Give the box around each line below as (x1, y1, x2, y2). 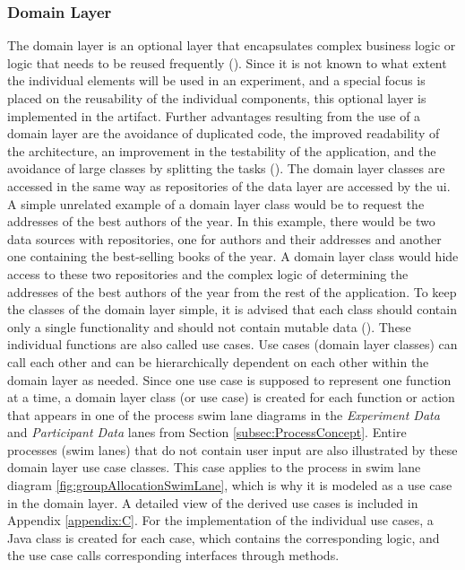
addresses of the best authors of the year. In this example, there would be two (7, 212, 435, 231)
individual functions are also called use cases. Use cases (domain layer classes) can (7, 335, 458, 354)
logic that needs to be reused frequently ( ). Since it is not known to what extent (7, 53, 447, 72)
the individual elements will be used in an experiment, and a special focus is (7, 71, 426, 90)
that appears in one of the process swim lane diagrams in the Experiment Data (7, 405, 440, 424)
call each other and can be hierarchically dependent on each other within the (7, 352, 429, 371)
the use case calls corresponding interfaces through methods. (7, 546, 340, 565)
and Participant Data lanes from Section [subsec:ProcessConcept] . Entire (7, 423, 407, 442)
